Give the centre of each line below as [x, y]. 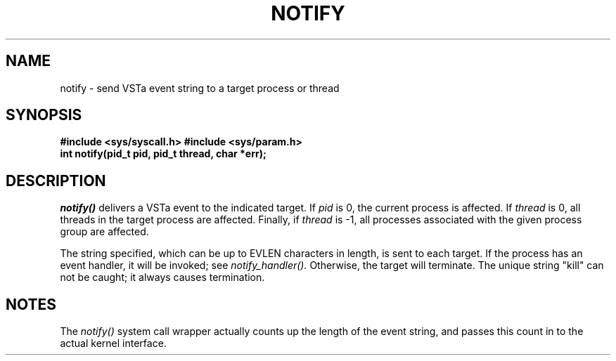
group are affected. [104, 232]
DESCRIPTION [56, 180]
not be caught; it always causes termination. [162, 277]
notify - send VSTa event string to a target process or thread [200, 88]
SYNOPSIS [44, 115]
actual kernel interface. [113, 343]
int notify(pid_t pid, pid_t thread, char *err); [163, 154]
